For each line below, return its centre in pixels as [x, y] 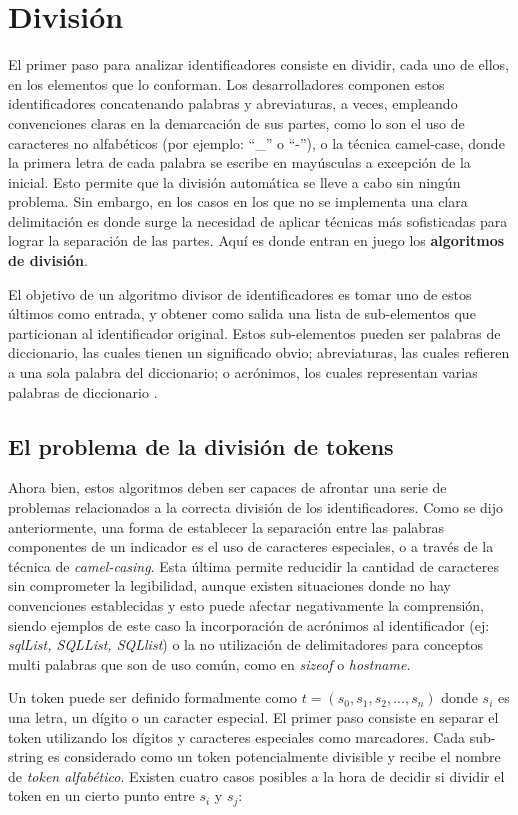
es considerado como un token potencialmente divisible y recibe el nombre [274, 756]
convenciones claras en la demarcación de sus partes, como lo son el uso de [236, 122]
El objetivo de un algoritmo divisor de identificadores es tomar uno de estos [240, 293]
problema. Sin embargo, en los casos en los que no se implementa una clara [238, 201]
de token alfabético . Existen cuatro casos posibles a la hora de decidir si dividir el [256, 775]
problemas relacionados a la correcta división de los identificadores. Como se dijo [255, 507]
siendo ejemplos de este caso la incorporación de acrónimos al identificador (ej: [249, 624]
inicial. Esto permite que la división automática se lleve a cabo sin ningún [234, 181]
